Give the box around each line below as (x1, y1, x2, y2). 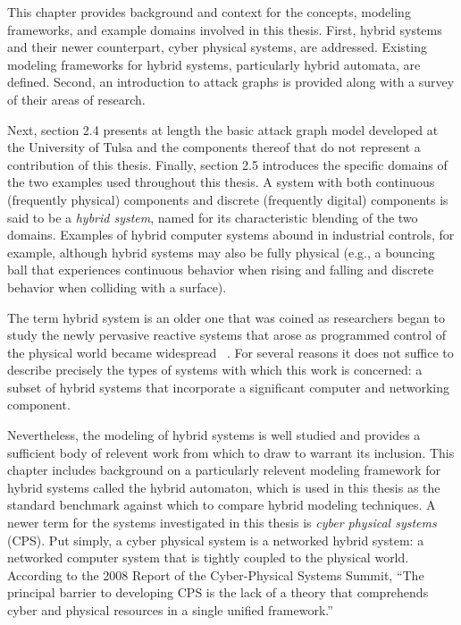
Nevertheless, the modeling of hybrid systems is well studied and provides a (7, 426, 421, 444)
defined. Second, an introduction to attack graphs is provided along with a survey (7, 72, 455, 91)
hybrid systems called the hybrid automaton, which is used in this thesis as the (7, 477, 440, 496)
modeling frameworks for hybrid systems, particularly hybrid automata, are (7, 55, 421, 73)
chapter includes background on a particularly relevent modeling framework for (7, 460, 440, 479)
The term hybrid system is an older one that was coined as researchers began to (7, 308, 445, 326)
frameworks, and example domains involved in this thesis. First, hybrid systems (7, 20, 442, 38)
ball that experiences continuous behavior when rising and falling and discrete (7, 260, 434, 279)
